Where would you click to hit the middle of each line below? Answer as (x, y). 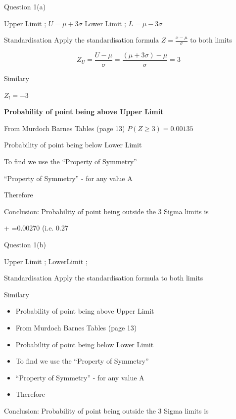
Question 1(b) (25, 245)
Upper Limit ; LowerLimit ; (46, 261)
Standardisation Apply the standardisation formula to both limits (104, 278)
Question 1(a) (25, 6)
